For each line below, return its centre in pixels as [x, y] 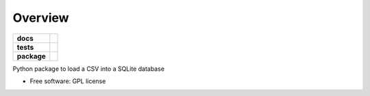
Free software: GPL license [68, 81]
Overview [41, 18]
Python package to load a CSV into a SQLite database [88, 69]
